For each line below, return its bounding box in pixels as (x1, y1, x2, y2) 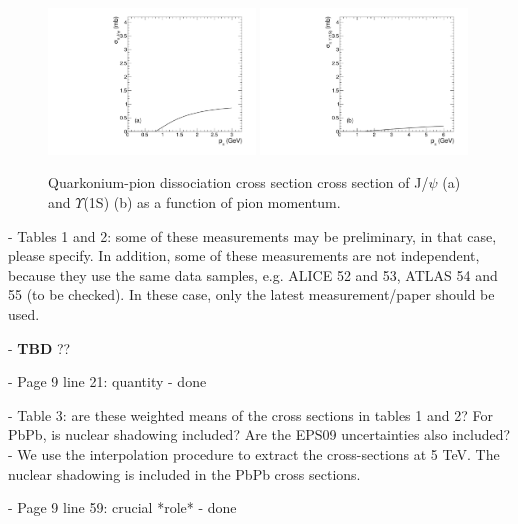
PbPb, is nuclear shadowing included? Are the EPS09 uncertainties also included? (8, 424, 511, 445)
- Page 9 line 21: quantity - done (8, 371, 207, 392)
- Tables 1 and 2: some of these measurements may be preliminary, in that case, (8, 225, 497, 246)
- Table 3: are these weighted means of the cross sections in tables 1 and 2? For (8, 404, 493, 425)
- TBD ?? (8, 337, 71, 358)
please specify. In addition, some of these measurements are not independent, (8, 245, 480, 266)
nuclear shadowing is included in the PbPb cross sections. (8, 463, 361, 484)
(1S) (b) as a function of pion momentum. (83, 192, 341, 212)
